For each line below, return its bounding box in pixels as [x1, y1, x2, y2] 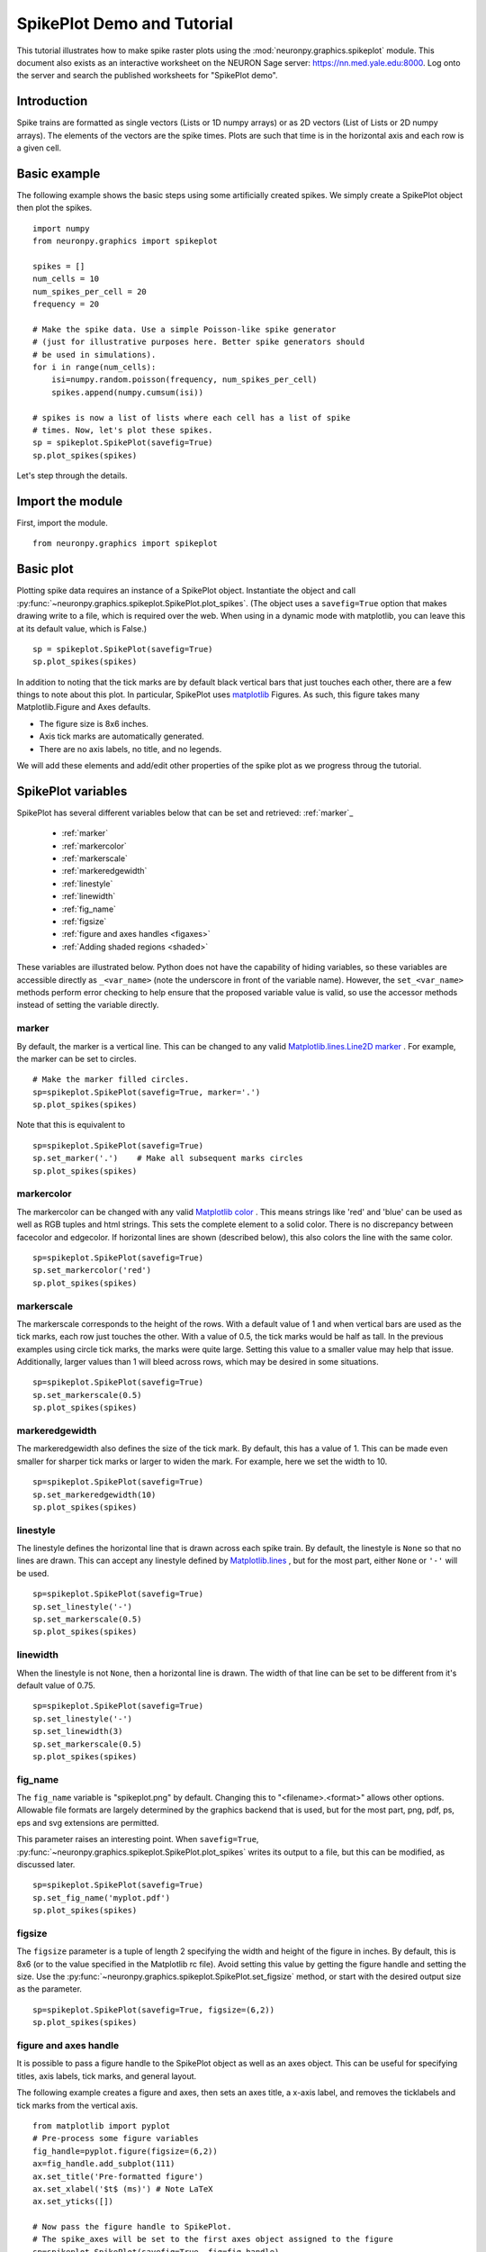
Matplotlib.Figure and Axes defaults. [16, 702, 151, 713]
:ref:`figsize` [61, 916, 107, 927]
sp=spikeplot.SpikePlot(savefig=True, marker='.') [32, 1086, 261, 1097]
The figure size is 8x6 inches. [39, 718, 148, 729]
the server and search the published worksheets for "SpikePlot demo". [16, 70, 278, 81]
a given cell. [16, 142, 62, 153]
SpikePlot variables [16, 784, 128, 799]
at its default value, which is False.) [16, 622, 148, 634]
